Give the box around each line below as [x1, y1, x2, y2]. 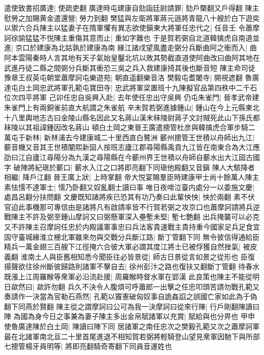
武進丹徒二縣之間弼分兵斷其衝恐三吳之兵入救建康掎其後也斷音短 [4, 62, 217, 73]
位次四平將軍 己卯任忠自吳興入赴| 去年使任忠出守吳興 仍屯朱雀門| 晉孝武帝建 [4, 92, 259, 103]
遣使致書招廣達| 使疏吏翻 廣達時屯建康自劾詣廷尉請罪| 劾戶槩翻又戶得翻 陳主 [4, 3, 259, 13]
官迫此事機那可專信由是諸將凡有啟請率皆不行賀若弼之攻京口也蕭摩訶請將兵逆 [4, 201, 260, 212]
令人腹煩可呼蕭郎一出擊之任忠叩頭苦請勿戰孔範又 [96, 281, 260, 292]
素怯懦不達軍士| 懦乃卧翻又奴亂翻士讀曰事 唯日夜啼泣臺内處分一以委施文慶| [4, 181, 255, 192]
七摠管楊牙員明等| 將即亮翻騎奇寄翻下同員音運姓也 [4, 341, 172, 351]
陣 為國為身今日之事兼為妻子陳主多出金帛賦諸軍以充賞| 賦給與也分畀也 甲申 [4, 311, 255, 321]
